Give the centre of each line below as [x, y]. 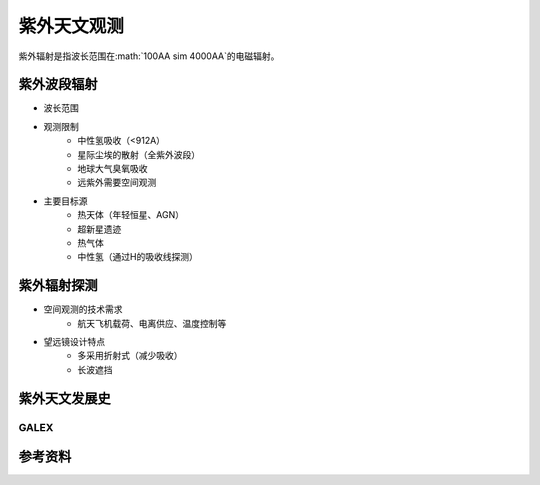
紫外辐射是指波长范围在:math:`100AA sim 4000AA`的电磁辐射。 [149, 56]
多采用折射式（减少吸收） [130, 356]
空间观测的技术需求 [83, 309]
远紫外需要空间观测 [117, 182]
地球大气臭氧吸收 [112, 169]
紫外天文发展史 [64, 398]
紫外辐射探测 [58, 285]
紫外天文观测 [71, 26]
